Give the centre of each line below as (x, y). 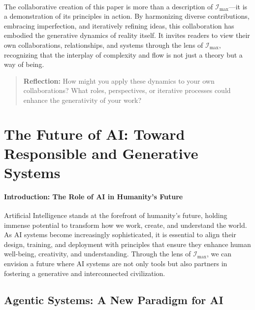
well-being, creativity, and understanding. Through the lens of (97, 254)
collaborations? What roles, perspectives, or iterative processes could (127, 90)
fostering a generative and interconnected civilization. (85, 273)
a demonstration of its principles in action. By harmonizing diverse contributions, (127, 16)
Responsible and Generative (101, 153)
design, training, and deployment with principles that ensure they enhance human (127, 244)
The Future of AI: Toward (95, 134)
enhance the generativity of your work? (82, 100)
